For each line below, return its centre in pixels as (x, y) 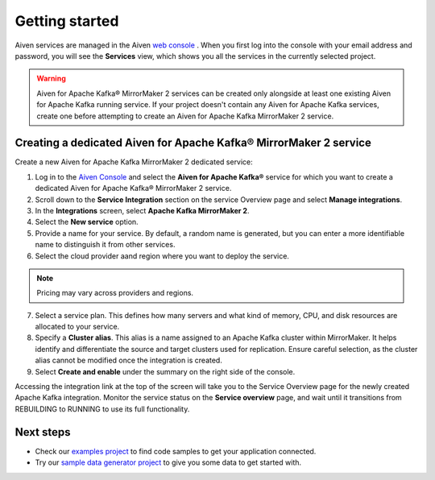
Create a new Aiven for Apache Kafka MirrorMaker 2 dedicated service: (134, 162)
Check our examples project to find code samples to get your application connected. (176, 451)
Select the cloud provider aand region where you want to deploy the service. (162, 256)
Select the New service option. (87, 222)
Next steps (43, 432)
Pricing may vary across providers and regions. (115, 293)
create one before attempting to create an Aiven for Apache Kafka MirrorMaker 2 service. (185, 116)
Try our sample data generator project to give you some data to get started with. (168, 462)
